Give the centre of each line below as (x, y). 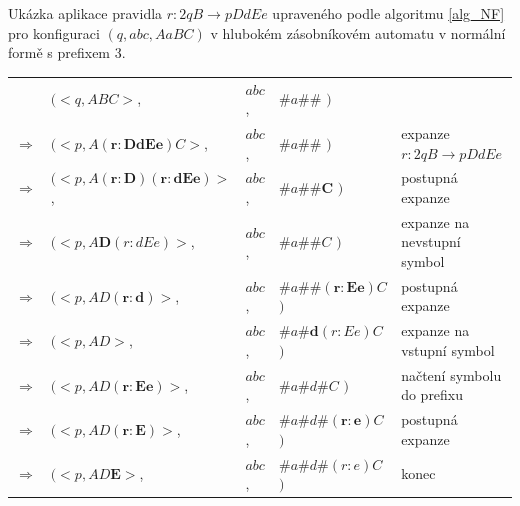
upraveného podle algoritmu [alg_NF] (388, 13)
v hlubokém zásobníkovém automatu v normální (358, 32)
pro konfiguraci (54, 32)
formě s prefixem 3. (67, 52)
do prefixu (432, 394)
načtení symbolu (451, 374)
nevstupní (431, 241)
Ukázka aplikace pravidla (85, 13)
